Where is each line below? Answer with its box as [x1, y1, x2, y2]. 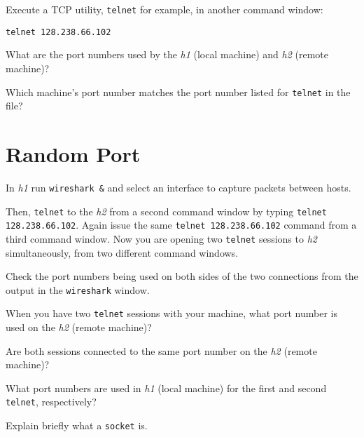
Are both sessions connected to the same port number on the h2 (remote [6, 343, 317, 358]
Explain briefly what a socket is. [6, 418, 148, 433]
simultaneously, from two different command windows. [6, 245, 239, 260]
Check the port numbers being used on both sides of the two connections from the [6, 269, 358, 283]
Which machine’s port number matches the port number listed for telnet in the [6, 84, 351, 99]
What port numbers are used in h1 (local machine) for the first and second [6, 380, 327, 395]
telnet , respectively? [6, 394, 97, 409]
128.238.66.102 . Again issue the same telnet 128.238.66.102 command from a [6, 217, 357, 232]
